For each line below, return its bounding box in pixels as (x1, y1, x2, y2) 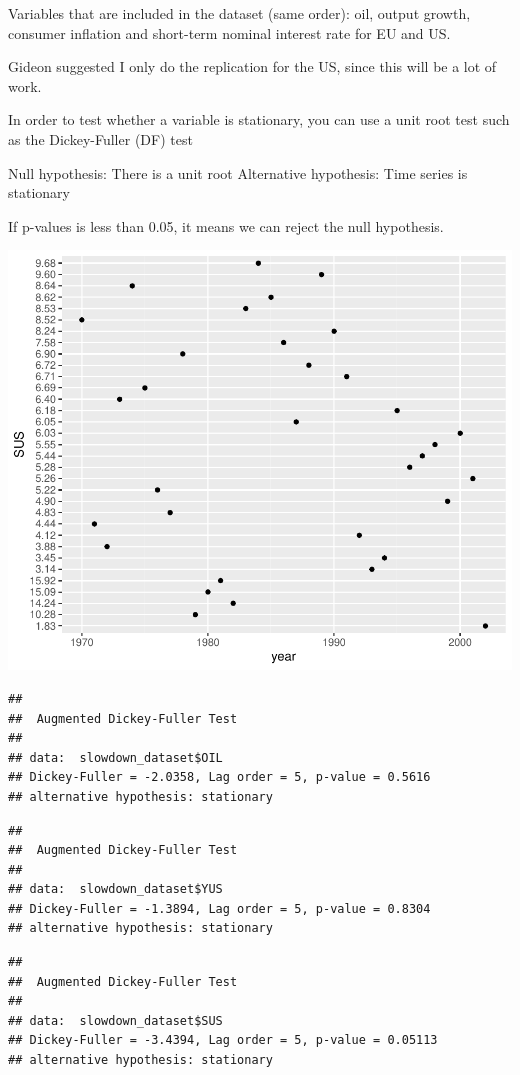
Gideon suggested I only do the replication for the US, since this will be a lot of (8, 56, 497, 77)
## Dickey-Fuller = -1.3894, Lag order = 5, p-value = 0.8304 (8, 901, 431, 916)
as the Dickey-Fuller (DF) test (8, 128, 193, 149)
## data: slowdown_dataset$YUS (8, 882, 223, 897)
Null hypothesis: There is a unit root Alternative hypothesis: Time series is (8, 162, 468, 183)
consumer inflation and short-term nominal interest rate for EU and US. (8, 22, 451, 43)
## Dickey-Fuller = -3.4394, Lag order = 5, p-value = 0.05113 (8, 1033, 438, 1048)
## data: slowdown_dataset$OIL (8, 750, 223, 765)
